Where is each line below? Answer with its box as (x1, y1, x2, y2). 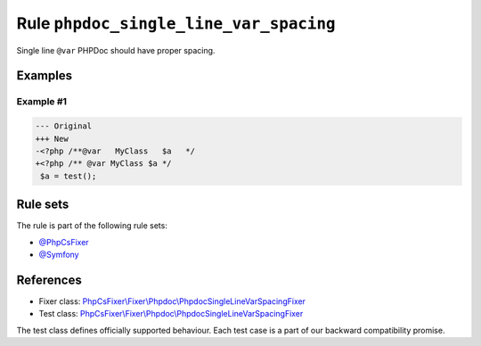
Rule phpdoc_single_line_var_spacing (16, 13, 336, 33)
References (16, 272, 82, 287)
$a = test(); (40, 170, 97, 181)
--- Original (35, 121, 93, 131)
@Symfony (38, 249, 79, 259)
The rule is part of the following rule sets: (16, 220, 168, 231)
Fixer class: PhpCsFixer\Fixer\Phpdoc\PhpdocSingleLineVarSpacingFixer (38, 295, 306, 307)
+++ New (35, 134, 69, 144)
